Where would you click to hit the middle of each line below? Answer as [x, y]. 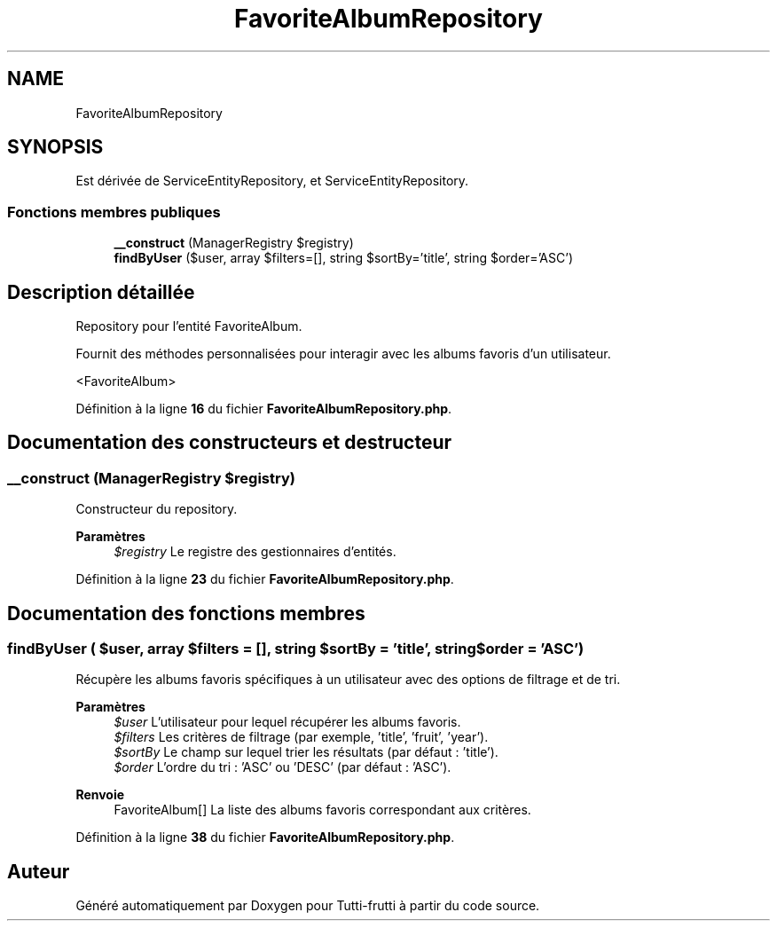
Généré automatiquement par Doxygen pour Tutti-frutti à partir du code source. [308, 906]
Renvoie [100, 795]
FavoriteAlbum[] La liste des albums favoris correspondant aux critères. [322, 810]
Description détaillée [101, 292]
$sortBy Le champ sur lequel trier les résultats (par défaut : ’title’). [306, 752]
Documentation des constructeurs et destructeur [230, 443]
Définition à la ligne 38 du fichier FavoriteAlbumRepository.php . [265, 838]
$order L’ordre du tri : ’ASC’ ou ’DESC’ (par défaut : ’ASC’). [283, 767]
